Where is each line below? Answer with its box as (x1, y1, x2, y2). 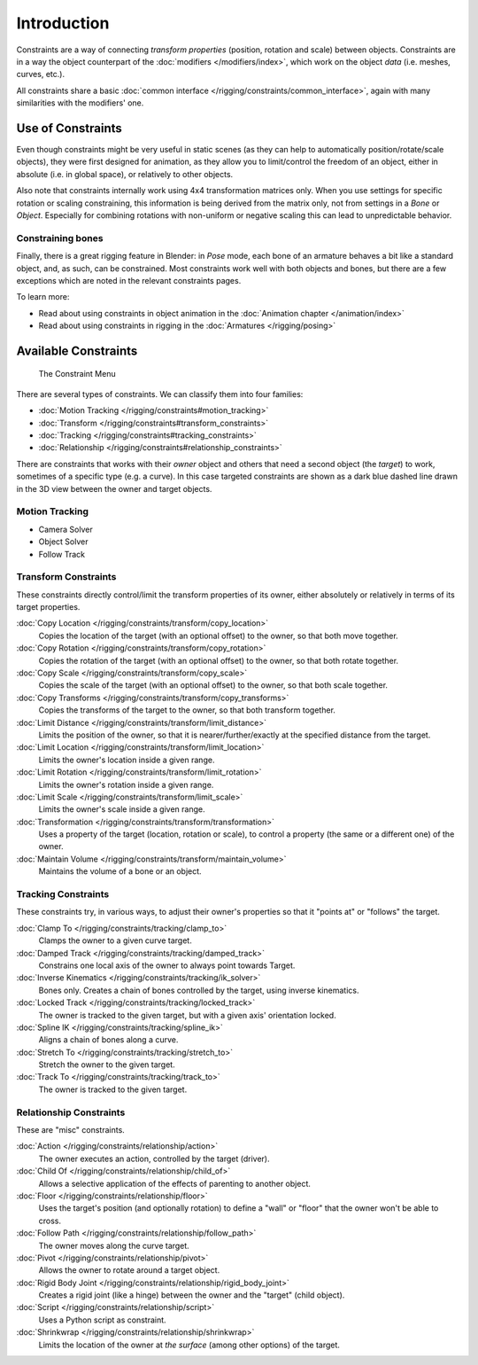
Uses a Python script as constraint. (38, 1314, 167, 1325)
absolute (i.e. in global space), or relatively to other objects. (16, 168, 234, 179)
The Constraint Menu (38, 369, 116, 379)
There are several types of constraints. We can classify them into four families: (16, 388, 304, 399)
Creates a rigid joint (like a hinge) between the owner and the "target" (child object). (38, 1290, 345, 1300)
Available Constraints (16, 343, 138, 358)
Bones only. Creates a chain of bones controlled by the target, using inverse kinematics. (38, 985, 359, 995)
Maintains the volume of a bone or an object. (38, 866, 203, 877)
